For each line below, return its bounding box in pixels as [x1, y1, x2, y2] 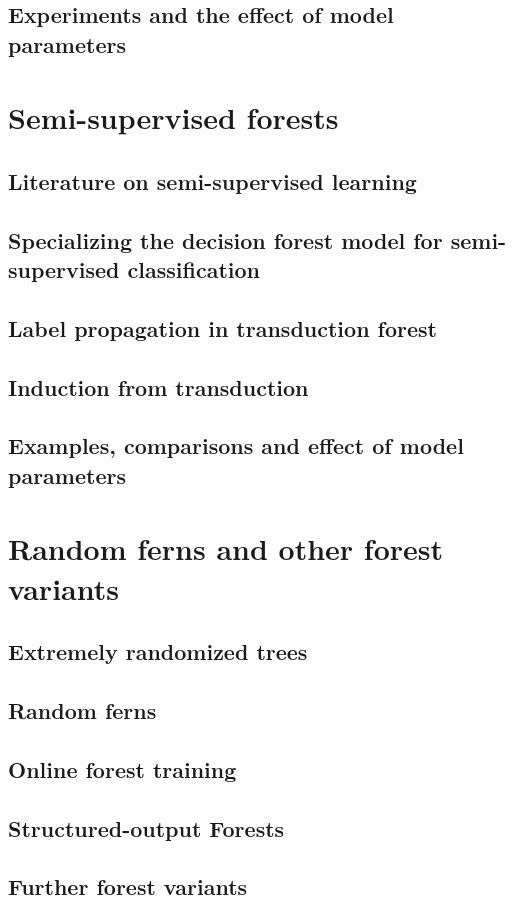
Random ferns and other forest [8, 528, 444, 569]
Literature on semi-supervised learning [8, 165, 417, 196]
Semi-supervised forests [8, 97, 339, 138]
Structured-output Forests [8, 812, 285, 843]
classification [127, 254, 260, 285]
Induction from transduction [8, 371, 309, 402]
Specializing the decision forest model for [8, 224, 443, 255]
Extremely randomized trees [8, 636, 308, 667]
